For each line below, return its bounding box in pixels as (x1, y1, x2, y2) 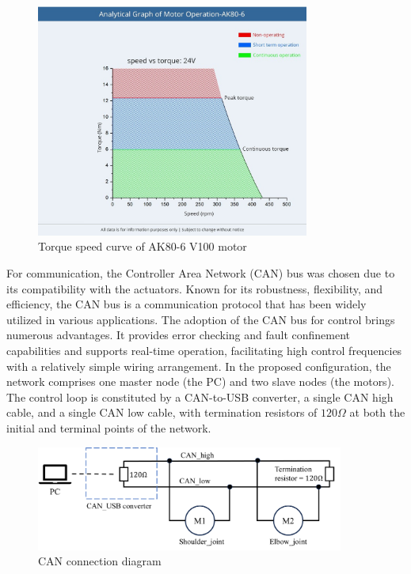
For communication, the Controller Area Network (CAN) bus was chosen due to (6, 265, 395, 281)
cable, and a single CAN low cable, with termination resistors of (6, 404, 318, 421)
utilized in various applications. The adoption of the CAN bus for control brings (6, 311, 395, 327)
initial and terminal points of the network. (6, 419, 211, 436)
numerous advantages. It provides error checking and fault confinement (6, 327, 351, 343)
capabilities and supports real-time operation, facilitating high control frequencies (6, 342, 402, 358)
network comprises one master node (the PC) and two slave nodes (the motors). (6, 373, 394, 390)
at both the (349, 404, 405, 421)
